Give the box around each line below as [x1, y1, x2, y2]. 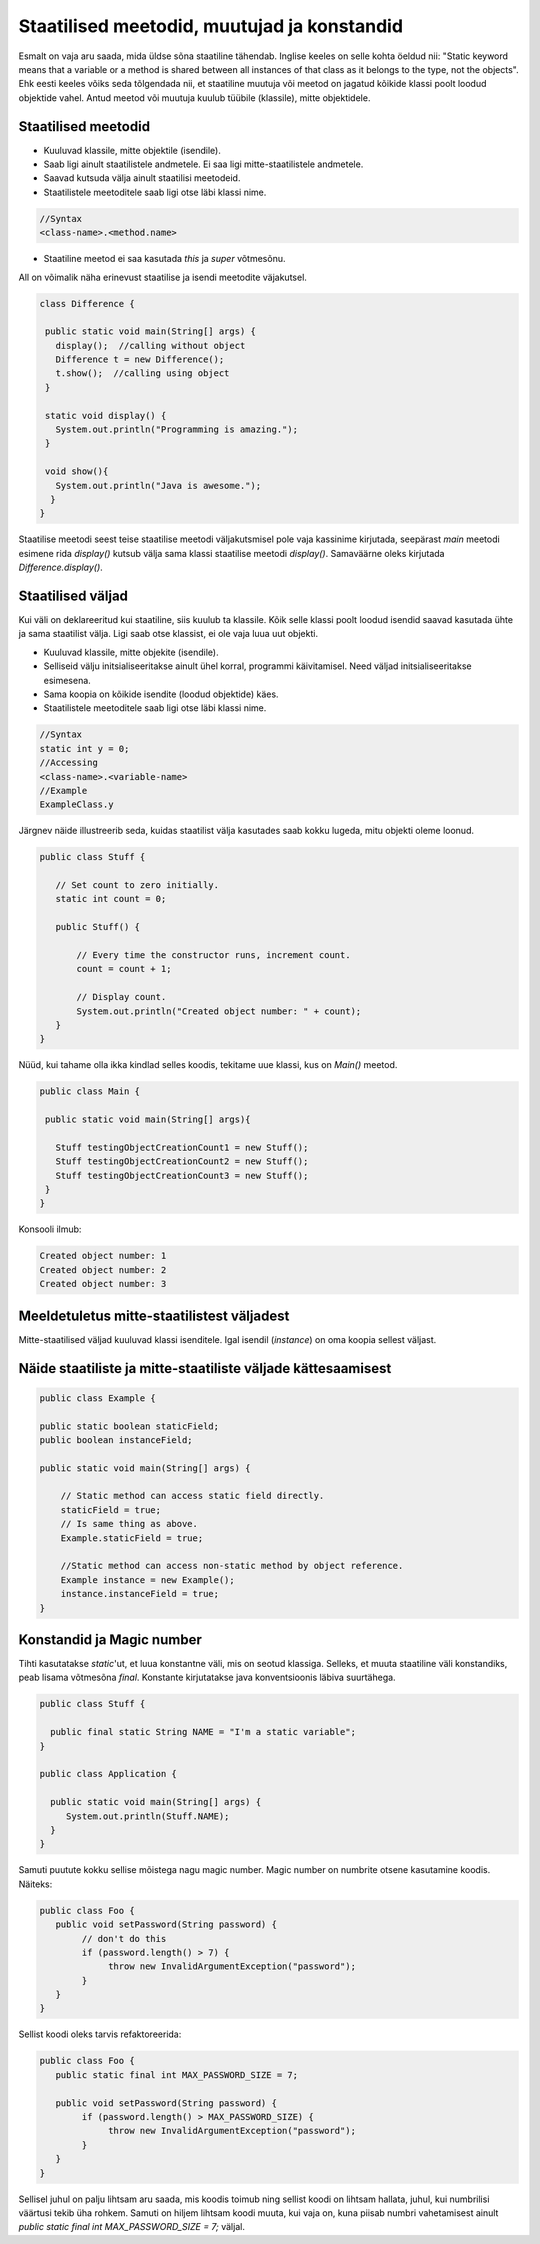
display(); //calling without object [55, 340, 246, 351]
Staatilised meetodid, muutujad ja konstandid [18, 15, 404, 37]
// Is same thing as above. [60, 1518, 199, 1530]
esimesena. [43, 674, 92, 686]
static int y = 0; [39, 743, 130, 754]
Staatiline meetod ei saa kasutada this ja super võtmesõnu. [43, 253, 286, 265]
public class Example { [39, 1392, 157, 1404]
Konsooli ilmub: [18, 1223, 82, 1235]
